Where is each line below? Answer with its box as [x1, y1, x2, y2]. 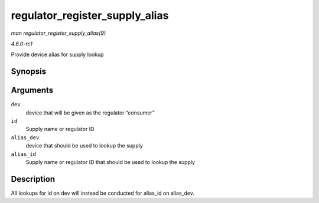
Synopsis [11, 67, 47, 77]
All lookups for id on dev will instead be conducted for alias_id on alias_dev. [11, 189, 195, 197]
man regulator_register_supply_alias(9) [11, 30, 106, 37]
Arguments [11, 86, 54, 96]
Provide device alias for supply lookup [11, 51, 104, 58]
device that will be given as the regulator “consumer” [25, 109, 155, 116]
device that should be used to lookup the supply [25, 142, 143, 149]
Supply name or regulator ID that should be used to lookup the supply [25, 158, 195, 165]
